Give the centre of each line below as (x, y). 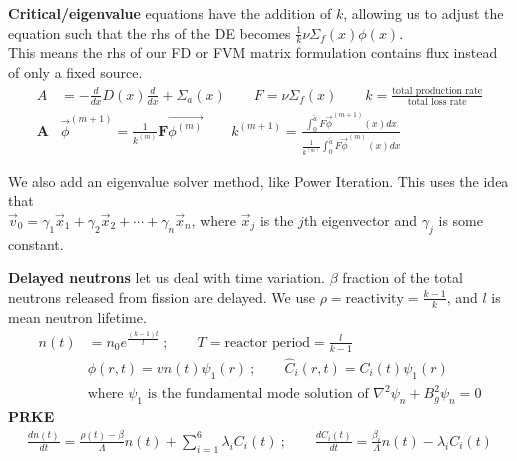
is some (460, 219)
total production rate (437, 90)
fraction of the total (402, 277)
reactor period (267, 342)
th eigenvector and (360, 219)
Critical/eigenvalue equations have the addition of (170, 13)
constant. (36, 243)
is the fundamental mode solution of (258, 394)
